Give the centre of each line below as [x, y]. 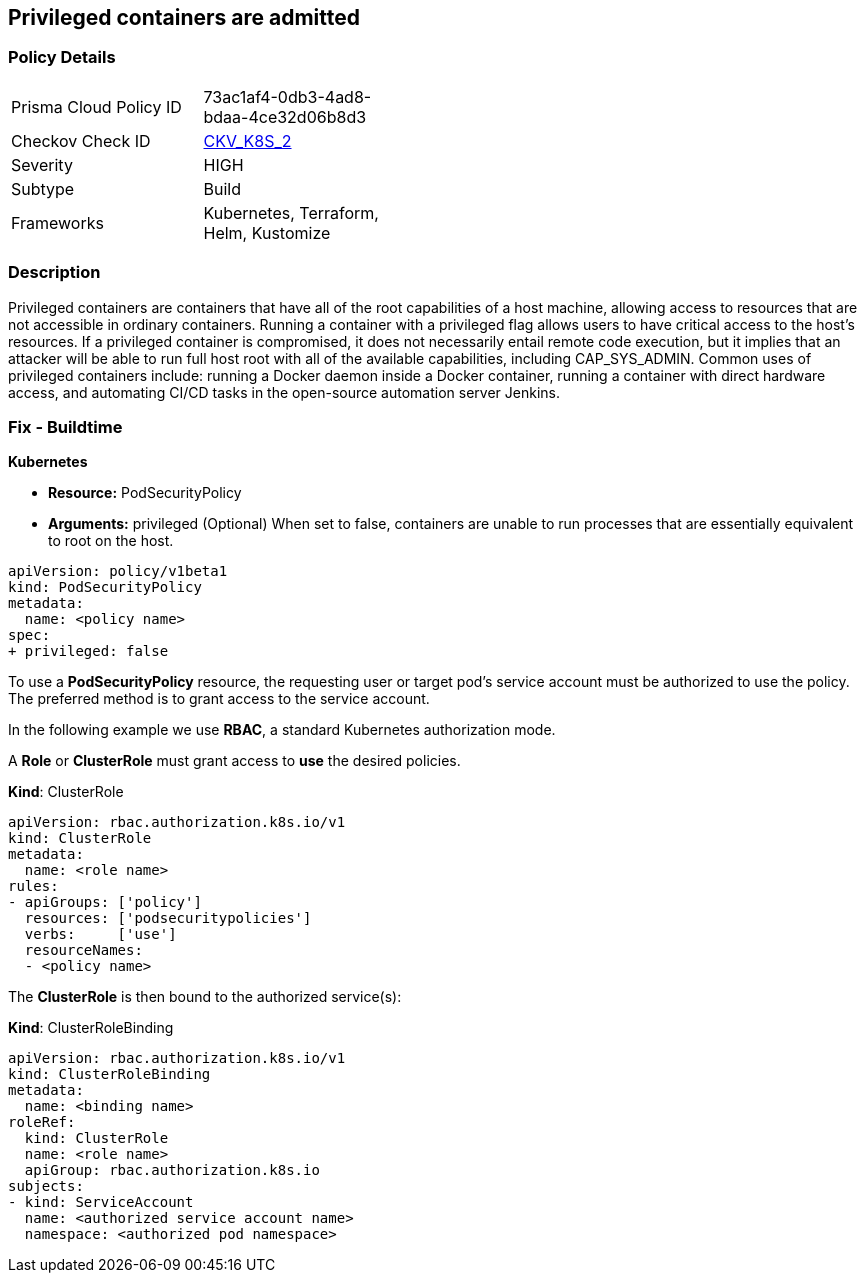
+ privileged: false [88, 651]
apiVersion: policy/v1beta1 [118, 571]
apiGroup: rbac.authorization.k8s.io [172, 1170]
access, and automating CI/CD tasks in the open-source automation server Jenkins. [284, 392]
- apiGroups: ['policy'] [105, 902]
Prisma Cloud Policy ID [96, 106]
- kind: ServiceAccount [101, 1202]
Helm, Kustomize [267, 232]
